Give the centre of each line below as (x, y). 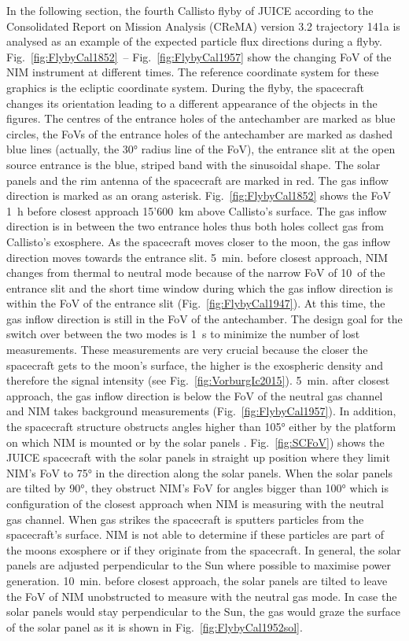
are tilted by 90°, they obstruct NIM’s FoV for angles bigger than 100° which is (197, 488)
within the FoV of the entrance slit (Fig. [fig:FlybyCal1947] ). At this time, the (196, 303)
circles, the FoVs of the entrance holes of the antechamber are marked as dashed (200, 133)
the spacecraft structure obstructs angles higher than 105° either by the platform (201, 427)
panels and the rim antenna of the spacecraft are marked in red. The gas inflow (197, 180)
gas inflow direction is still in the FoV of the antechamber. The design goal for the (204, 318)
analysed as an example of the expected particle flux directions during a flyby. (194, 41)
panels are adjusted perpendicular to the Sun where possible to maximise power (199, 565)
